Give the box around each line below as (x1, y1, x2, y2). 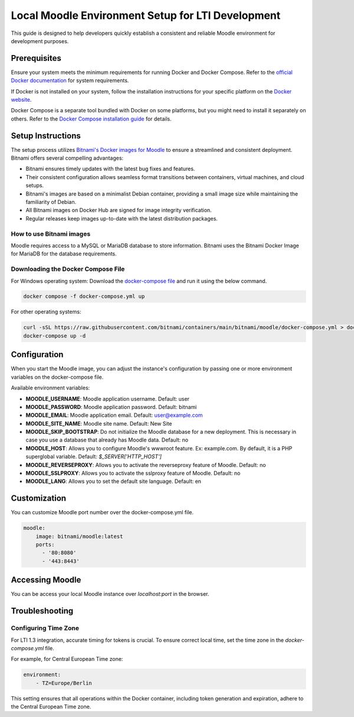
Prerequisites (11, 53, 61, 63)
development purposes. (11, 37, 69, 44)
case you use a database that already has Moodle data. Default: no (25, 436, 189, 443)
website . (11, 96, 32, 103)
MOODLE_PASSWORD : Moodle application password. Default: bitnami (25, 403, 197, 410)
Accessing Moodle (11, 575, 81, 585)
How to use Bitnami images (11, 229, 91, 238)
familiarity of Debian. (25, 199, 77, 206)
